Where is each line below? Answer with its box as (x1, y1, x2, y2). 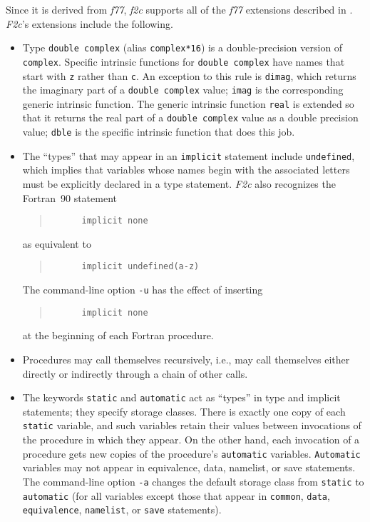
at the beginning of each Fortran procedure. (22, 328, 214, 343)
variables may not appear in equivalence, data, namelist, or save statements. (22, 460, 356, 475)
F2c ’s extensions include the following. (6, 16, 173, 31)
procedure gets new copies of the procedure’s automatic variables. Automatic (22, 446, 361, 461)
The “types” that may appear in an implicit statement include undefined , (22, 148, 355, 163)
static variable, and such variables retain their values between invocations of (22, 418, 361, 433)
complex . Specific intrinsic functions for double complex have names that (22, 54, 345, 69)
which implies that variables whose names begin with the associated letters (22, 162, 350, 177)
